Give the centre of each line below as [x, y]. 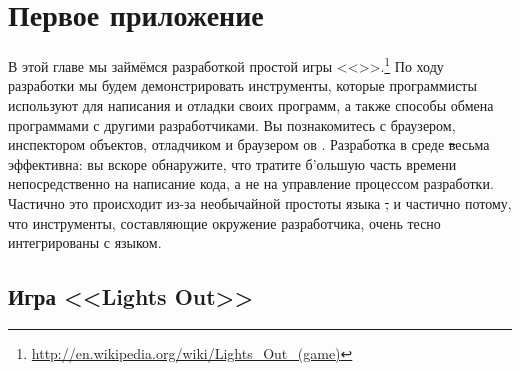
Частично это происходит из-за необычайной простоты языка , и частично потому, [260, 202]
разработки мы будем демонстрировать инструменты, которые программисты [242, 85]
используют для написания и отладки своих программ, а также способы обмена [251, 104]
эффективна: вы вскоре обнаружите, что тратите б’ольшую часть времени [232, 163]
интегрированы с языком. [85, 242]
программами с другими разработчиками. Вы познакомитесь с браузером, [232, 124]
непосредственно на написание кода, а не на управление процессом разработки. [251, 183]
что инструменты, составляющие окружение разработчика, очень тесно [224, 222]
